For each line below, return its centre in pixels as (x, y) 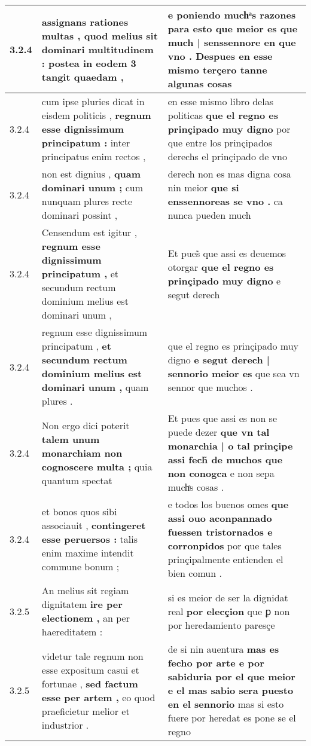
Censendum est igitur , (89, 232)
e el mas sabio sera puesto (231, 690)
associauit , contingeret (94, 525)
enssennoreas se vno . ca (225, 201)
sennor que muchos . (210, 387)
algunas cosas (200, 83)
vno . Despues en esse (220, 56)
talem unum (71, 439)
